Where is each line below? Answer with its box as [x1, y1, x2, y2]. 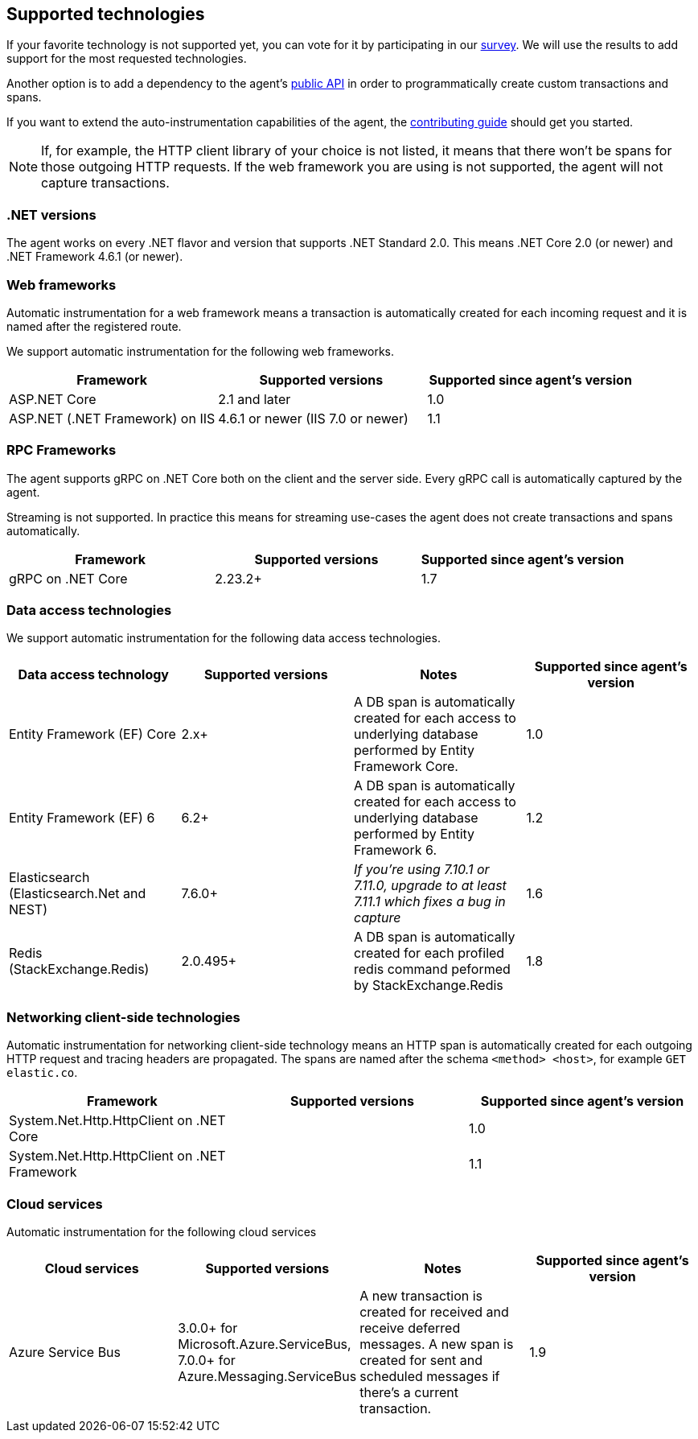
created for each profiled [354, 945, 505, 962]
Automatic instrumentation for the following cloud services [6, 1224, 317, 1239]
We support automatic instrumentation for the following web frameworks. [6, 344, 394, 358]
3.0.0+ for [178, 1319, 238, 1336]
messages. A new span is [359, 1335, 514, 1352]
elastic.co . [6, 1066, 78, 1080]
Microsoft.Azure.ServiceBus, [178, 1335, 351, 1352]
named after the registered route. [6, 319, 182, 333]
